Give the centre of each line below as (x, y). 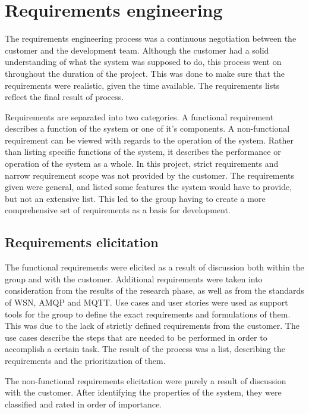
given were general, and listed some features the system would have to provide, (149, 187)
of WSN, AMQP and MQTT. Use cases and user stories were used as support (146, 302)
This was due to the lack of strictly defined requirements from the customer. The (152, 326)
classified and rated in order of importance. (83, 404)
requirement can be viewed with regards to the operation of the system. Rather (149, 140)
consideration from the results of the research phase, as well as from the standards (154, 290)
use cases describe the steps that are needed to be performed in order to (136, 337)
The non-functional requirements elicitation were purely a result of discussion (146, 380)
